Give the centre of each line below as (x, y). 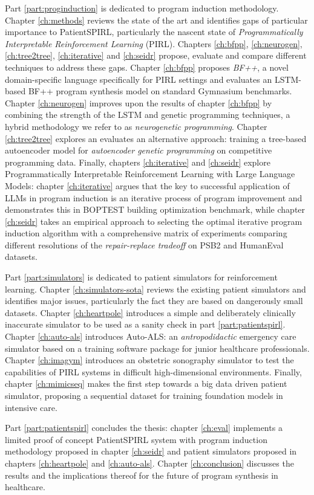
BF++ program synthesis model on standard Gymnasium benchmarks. (160, 91)
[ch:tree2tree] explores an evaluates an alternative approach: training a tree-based (156, 138)
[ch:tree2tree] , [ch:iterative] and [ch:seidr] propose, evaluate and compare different (156, 55)
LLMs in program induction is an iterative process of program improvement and (154, 197)
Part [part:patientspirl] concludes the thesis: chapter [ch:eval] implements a (144, 428)
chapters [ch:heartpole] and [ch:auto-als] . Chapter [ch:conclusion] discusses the (149, 463)
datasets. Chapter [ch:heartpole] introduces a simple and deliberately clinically (150, 312)
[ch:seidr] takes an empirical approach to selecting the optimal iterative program (154, 221)
